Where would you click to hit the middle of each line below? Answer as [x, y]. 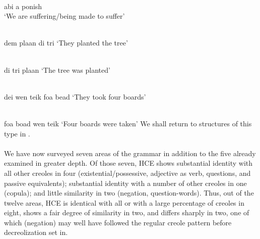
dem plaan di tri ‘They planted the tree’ [66, 43]
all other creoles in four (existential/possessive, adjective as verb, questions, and [127, 173]
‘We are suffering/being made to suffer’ [64, 16]
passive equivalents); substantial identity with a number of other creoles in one [125, 183]
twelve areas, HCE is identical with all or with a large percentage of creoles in [124, 202]
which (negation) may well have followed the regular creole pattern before [118, 222]
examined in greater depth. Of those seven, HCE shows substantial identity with [128, 163]
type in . [17, 133]
